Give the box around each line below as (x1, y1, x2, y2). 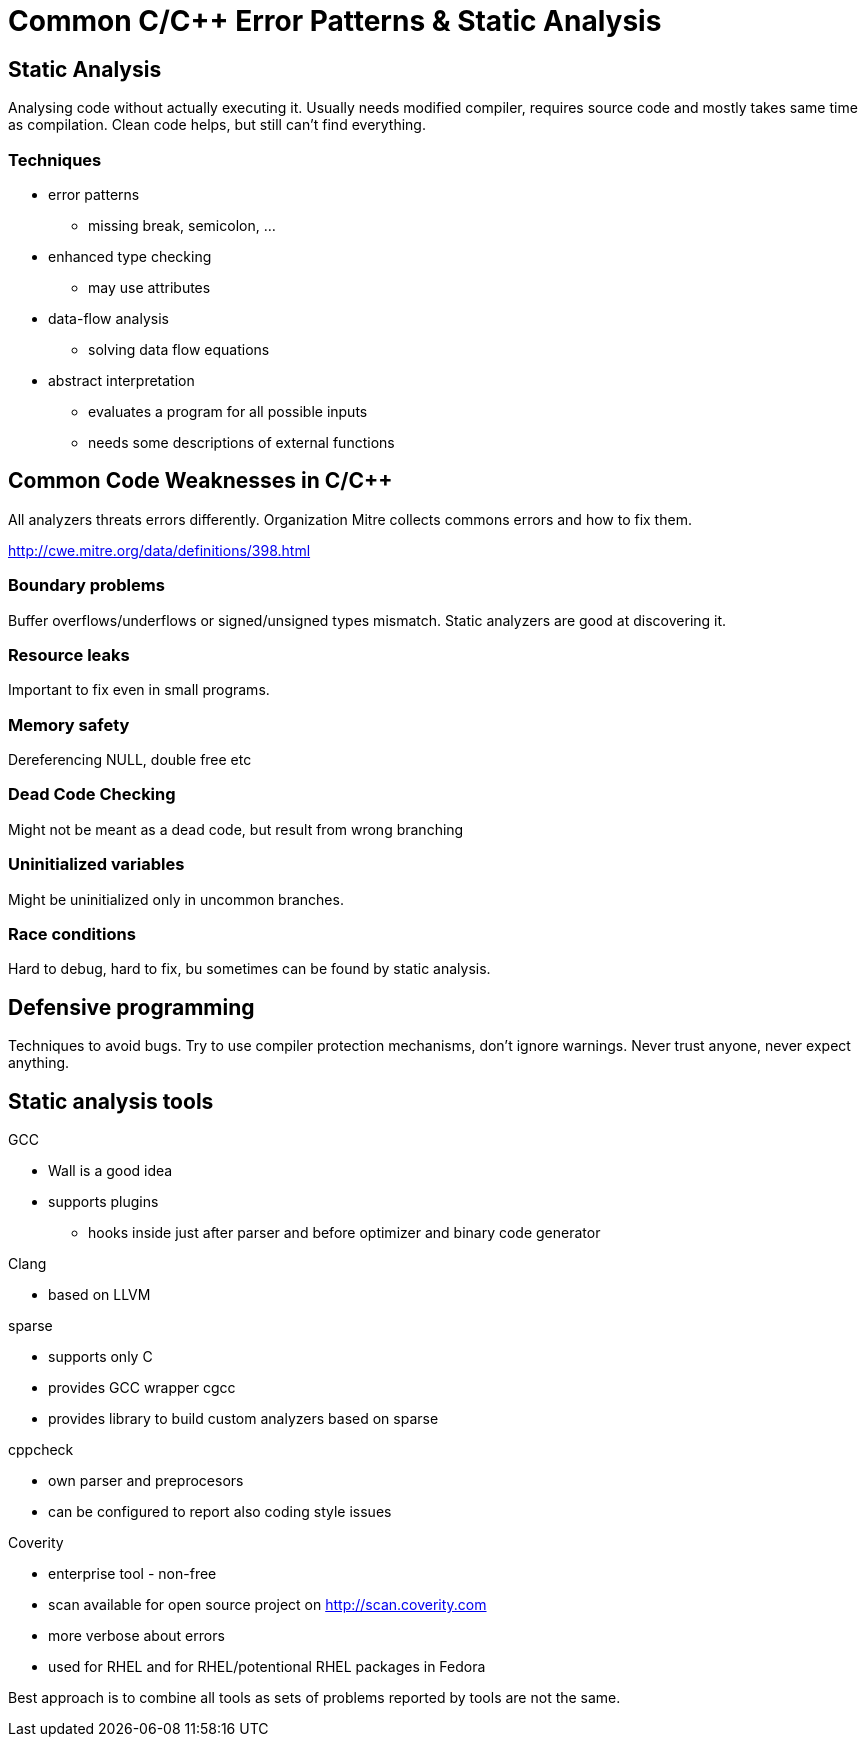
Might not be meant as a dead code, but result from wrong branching (8, 820, 464, 838)
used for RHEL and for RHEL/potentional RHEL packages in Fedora (48, 1657, 486, 1675)
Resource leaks (8, 644, 130, 665)
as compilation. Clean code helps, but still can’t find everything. (8, 116, 426, 134)
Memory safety (8, 714, 130, 735)
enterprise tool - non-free (48, 1564, 217, 1582)
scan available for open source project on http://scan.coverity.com (48, 1595, 487, 1613)
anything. (8, 1054, 70, 1072)
